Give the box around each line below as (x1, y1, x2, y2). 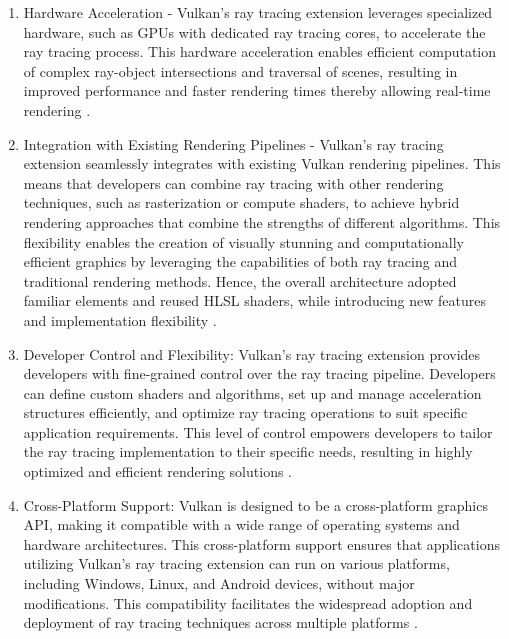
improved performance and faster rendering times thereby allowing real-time (23, 80, 491, 101)
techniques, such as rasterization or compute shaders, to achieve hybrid (23, 192, 460, 213)
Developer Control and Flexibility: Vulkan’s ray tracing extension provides (23, 343, 481, 364)
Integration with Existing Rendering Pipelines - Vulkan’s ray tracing (23, 133, 444, 154)
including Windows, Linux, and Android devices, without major (23, 573, 415, 594)
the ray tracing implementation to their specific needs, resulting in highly (23, 441, 473, 462)
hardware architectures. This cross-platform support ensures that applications (23, 533, 500, 554)
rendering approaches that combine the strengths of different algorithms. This (23, 211, 501, 232)
